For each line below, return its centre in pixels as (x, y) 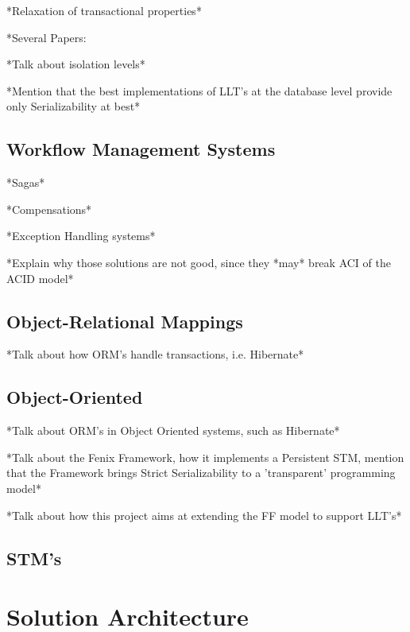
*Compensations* (49, 209)
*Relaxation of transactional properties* (104, 10)
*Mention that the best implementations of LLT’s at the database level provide (199, 90)
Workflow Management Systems (141, 149)
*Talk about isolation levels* (76, 64)
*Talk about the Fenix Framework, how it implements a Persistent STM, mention (205, 457)
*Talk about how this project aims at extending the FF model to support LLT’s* (204, 515)
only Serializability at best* (73, 106)
